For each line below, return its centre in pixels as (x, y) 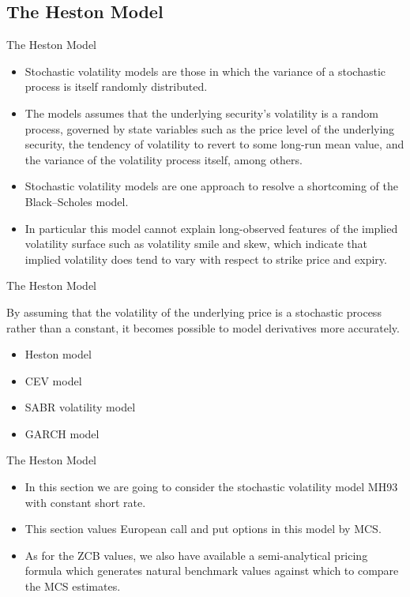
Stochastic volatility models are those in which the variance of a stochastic (205, 71)
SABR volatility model (80, 407)
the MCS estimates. (73, 586)
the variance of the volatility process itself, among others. (164, 159)
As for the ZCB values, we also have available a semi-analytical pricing (196, 555)
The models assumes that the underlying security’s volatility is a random (201, 113)
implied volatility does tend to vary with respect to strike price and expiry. (206, 259)
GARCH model (62, 433)
